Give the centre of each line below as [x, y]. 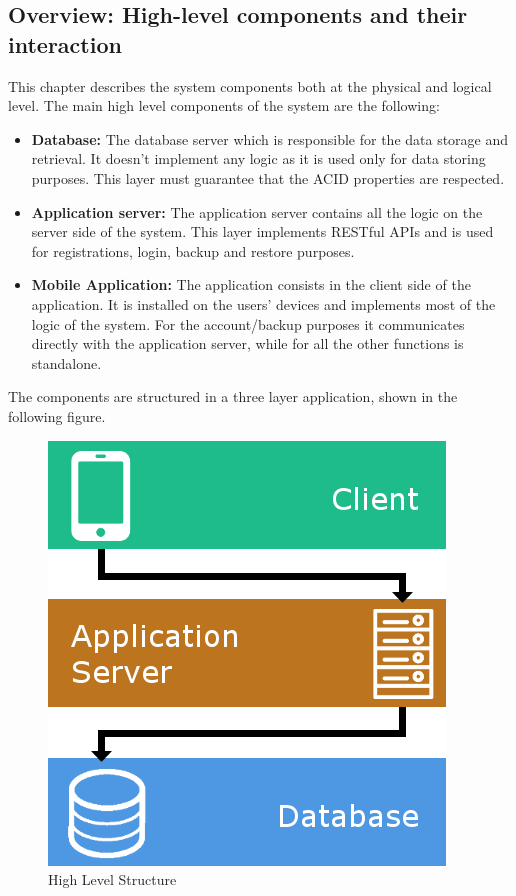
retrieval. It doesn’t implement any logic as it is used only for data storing [258, 158]
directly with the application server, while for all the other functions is [247, 343]
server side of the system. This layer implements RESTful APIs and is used [262, 231]
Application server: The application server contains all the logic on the [257, 211]
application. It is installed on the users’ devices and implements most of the [263, 303]
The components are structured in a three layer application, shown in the [233, 396]
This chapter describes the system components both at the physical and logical [250, 85]
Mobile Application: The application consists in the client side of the [251, 284]
